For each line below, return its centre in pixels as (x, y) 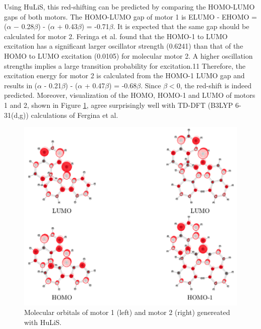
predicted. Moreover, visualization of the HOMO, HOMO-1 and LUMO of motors (130, 95)
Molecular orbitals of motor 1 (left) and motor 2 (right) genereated (127, 312)
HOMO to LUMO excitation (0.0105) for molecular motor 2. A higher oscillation (128, 55)
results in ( (21, 85)
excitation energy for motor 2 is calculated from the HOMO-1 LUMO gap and (124, 75)
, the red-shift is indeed (216, 85)
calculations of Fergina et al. (75, 115)
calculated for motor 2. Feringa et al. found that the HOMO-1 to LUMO (116, 36)
